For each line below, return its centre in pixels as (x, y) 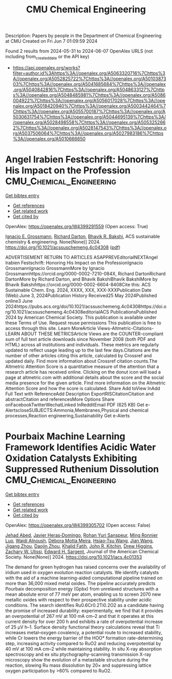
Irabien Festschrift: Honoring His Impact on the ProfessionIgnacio (74, 263)
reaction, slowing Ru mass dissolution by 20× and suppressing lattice (79, 665)
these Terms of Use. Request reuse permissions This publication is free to (83, 323)
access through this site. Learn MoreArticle (51, 328)
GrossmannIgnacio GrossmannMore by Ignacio (55, 268)
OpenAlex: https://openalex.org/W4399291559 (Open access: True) (77, 226)
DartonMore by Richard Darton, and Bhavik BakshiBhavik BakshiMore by (81, 279)
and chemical (134, 410)
